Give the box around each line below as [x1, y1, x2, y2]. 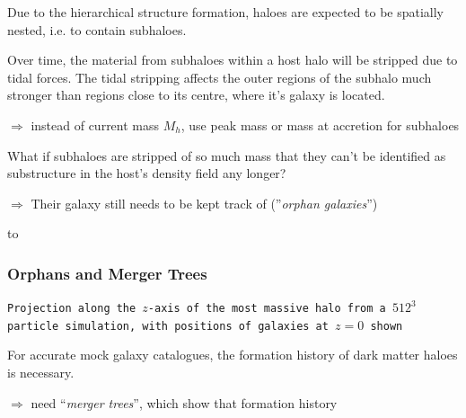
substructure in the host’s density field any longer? [7, 164, 286, 182]
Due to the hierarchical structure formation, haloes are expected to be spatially [7, 3, 444, 21]
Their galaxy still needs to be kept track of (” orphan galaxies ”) [31, 193, 378, 212]
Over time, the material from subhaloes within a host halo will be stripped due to [7, 50, 458, 69]
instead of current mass [31, 115, 160, 134]
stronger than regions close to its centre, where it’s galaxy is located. [7, 85, 385, 104]
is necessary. [7, 363, 75, 382]
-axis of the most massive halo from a [147, 302, 386, 316]
